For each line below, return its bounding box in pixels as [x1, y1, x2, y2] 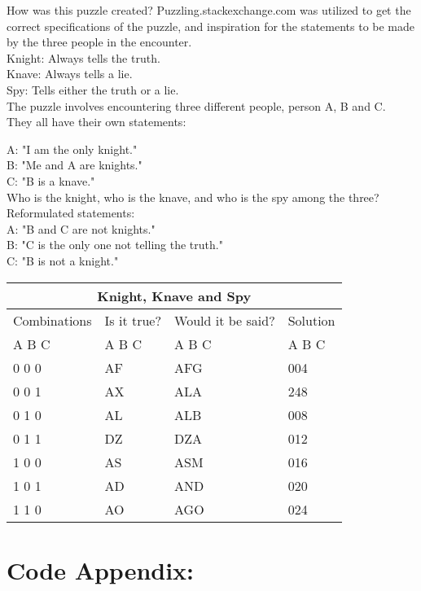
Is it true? [104, 310, 162, 330]
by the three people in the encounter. [7, 33, 192, 50]
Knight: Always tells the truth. [7, 49, 160, 66]
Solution [287, 310, 335, 330]
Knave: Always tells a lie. [7, 65, 133, 82]
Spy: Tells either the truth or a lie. [7, 81, 179, 98]
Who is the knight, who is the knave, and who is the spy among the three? [7, 188, 379, 205]
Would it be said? [174, 310, 275, 330]
